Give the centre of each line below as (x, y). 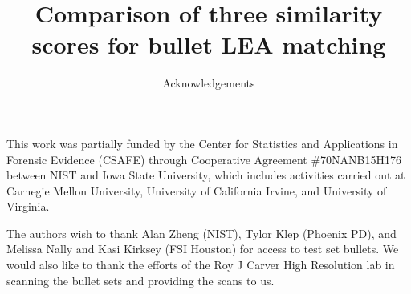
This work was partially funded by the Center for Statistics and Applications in (202, 143)
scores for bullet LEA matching (209, 44)
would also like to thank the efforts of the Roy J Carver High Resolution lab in (201, 265)
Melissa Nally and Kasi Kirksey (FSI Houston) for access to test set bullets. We (203, 249)
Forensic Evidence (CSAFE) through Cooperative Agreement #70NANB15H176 (204, 159)
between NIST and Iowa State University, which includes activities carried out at (206, 175)
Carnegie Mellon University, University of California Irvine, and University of (197, 190)
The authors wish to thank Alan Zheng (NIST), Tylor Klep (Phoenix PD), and (201, 233)
